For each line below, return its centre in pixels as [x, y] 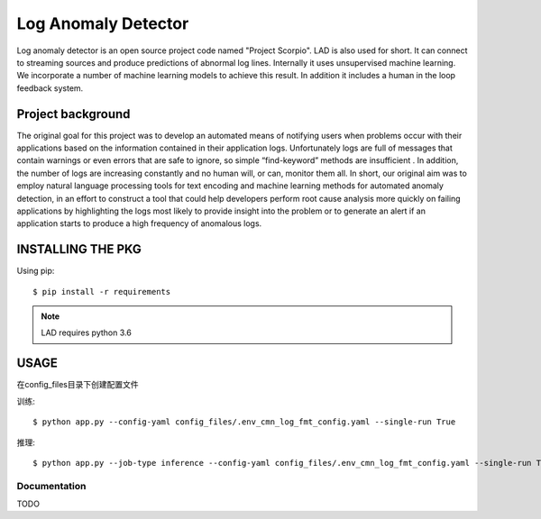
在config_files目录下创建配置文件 [78, 385]
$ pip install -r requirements [102, 291]
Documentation [51, 486]
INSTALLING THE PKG [79, 249]
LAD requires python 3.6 [87, 332]
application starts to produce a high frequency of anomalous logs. [139, 223]
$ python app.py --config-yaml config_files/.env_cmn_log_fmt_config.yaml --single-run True [244, 422]
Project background [73, 114]
